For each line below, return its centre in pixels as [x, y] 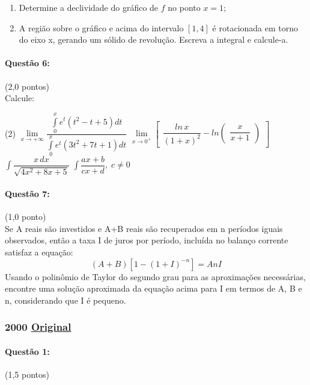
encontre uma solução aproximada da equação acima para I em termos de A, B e [153, 288]
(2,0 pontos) [27, 86]
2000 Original [38, 327]
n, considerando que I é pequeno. [65, 300]
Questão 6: [27, 63]
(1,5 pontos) [27, 374]
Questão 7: [27, 193]
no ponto [184, 7]
